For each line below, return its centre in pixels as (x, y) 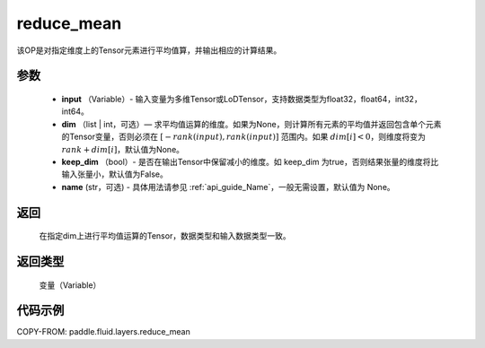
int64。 (75, 111)
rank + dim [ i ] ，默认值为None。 (123, 149)
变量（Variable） (70, 285)
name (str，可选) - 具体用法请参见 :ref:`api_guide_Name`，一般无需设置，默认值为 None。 (228, 187)
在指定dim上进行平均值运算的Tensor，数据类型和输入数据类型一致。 (165, 236)
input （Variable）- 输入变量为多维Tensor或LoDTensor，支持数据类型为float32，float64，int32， (242, 99)
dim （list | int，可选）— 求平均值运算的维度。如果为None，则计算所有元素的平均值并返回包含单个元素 (251, 124)
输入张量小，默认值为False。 (115, 174)
